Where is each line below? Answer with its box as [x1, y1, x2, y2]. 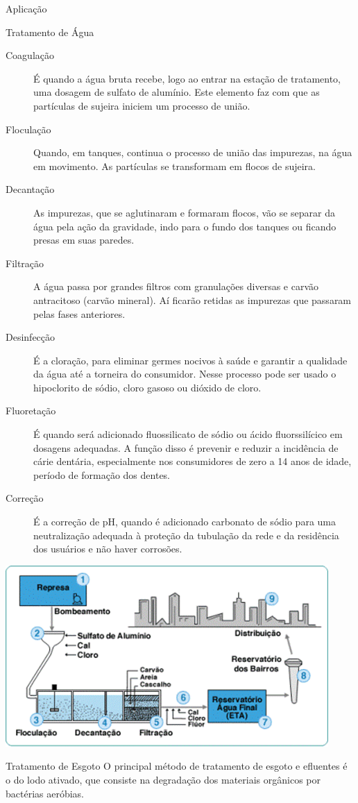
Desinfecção [6, 330, 56, 344]
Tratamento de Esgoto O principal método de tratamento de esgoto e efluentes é [6, 759, 348, 773]
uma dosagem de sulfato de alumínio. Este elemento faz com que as [33, 85, 320, 99]
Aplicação [6, 1, 47, 15]
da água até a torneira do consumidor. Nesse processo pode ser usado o [33, 366, 336, 381]
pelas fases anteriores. [33, 306, 126, 321]
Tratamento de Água [6, 24, 94, 39]
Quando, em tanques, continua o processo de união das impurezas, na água [33, 145, 352, 160]
